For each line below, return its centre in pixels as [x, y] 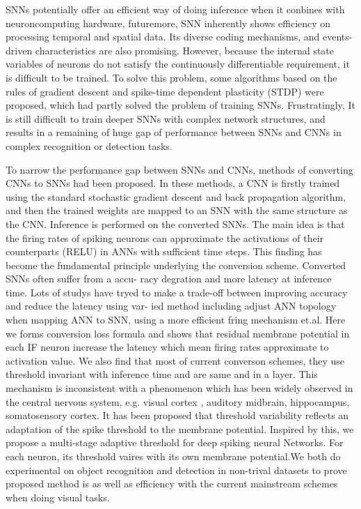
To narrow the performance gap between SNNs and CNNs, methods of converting [179, 169]
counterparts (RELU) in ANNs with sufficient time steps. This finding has [164, 251]
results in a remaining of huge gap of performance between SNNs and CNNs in [174, 132]
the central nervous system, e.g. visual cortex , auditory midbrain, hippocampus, [178, 401]
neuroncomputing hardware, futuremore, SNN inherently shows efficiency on [168, 23]
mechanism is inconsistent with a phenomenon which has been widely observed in [179, 388]
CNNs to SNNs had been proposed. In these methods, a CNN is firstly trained [173, 183]
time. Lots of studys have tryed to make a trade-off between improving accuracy [177, 292]
